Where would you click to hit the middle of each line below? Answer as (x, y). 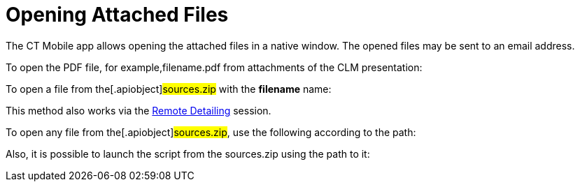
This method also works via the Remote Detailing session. (139, 110)
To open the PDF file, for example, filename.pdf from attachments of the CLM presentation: (214, 67)
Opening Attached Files (117, 15)
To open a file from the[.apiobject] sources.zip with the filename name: (169, 89)
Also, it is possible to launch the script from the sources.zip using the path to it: (188, 154)
